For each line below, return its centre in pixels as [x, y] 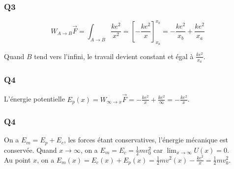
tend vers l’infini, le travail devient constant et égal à [114, 56]
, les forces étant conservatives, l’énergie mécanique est [146, 140]
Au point [17, 159]
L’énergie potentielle [34, 99]
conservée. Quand [30, 150]
